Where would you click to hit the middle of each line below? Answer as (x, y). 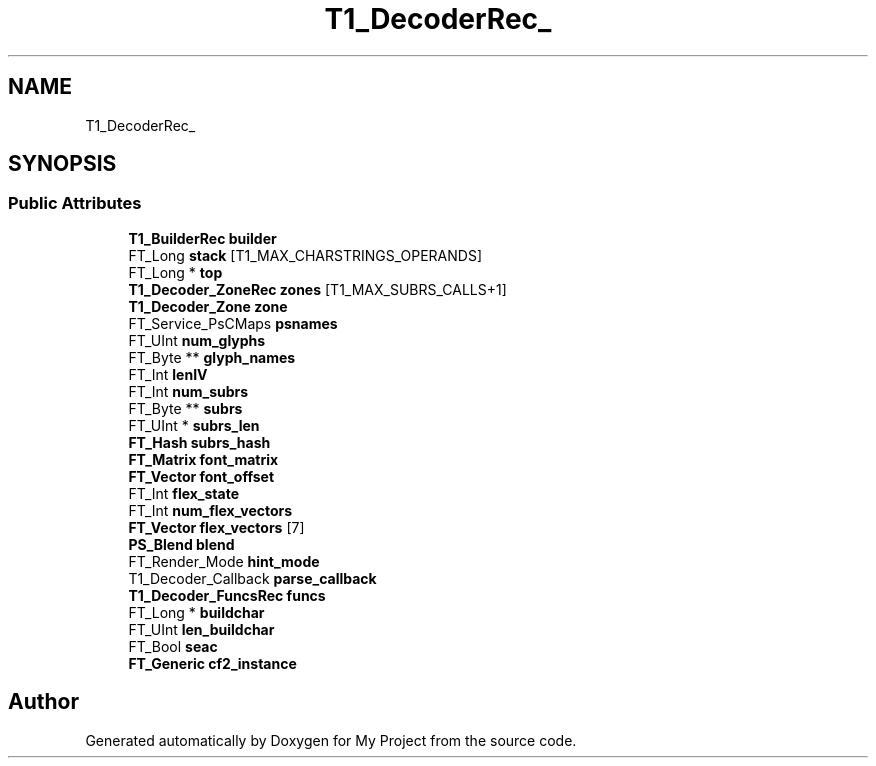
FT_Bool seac (173, 646)
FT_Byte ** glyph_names (212, 357)
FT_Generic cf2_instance (212, 663)
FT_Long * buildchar (196, 612)
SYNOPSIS (62, 164)
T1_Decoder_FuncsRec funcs (227, 595)
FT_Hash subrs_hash (199, 442)
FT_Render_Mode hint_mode (224, 561)
